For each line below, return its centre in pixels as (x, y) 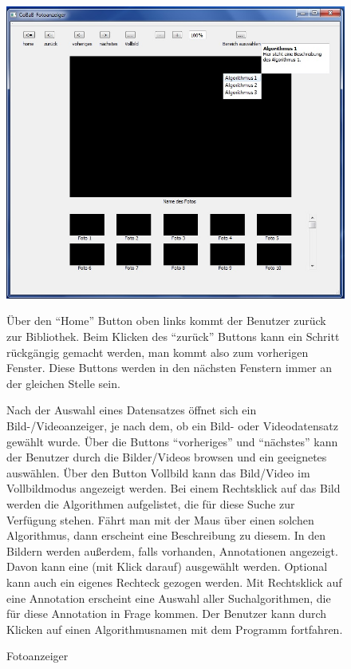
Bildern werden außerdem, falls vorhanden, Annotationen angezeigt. (172, 550)
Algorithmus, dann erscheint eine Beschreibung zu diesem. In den (166, 535)
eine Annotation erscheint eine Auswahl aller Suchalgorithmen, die (169, 598)
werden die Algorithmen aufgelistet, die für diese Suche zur (151, 503)
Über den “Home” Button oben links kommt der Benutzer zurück (166, 321)
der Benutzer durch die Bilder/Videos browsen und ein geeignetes (167, 457)
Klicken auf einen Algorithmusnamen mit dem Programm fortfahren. (175, 629)
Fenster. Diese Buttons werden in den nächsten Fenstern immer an (170, 368)
